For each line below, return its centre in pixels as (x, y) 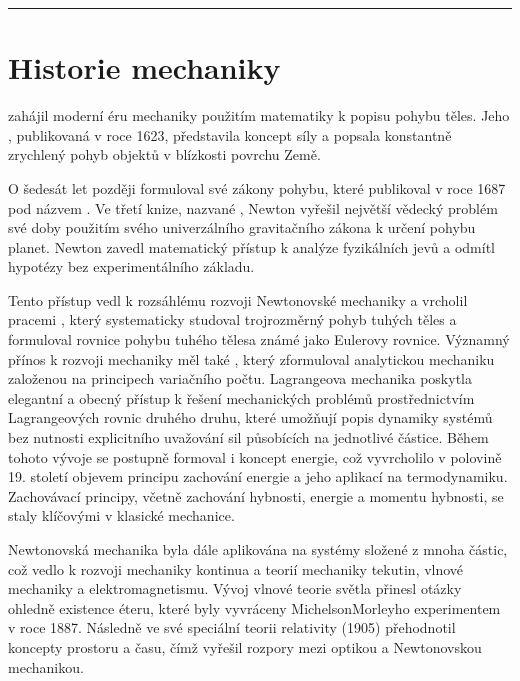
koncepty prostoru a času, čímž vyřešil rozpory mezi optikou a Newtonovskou (245, 646)
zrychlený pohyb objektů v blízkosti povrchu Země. (164, 154)
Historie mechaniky (144, 67)
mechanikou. (46, 666)
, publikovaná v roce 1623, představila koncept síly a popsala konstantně (230, 134)
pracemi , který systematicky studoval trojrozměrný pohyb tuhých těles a (232, 319)
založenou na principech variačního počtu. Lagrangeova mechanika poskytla (240, 378)
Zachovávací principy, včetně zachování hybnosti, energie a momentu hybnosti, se (256, 495)
